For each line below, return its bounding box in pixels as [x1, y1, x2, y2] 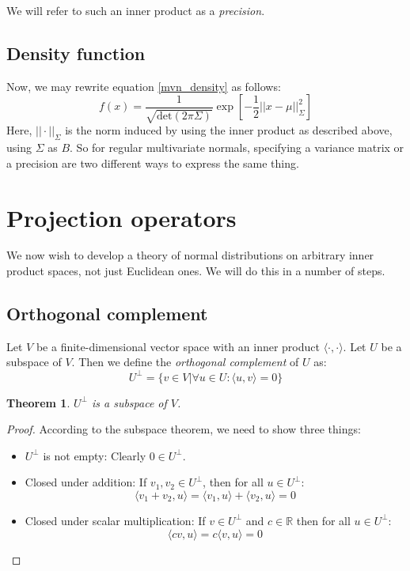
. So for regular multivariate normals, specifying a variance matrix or [70, 139, 404, 156]
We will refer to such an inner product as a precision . [6, 2, 265, 18]
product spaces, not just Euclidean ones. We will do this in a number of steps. [6, 263, 385, 279]
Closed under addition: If [25, 474, 147, 490]
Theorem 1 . [6, 394, 70, 410]
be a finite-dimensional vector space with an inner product [36, 338, 320, 354]
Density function [6, 40, 146, 65]
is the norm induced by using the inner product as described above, [65, 122, 393, 138]
